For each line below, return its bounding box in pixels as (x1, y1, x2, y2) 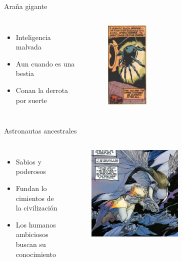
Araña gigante (4, 1, 47, 11)
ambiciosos (15, 229, 48, 239)
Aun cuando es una (15, 58, 75, 68)
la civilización (15, 202, 57, 213)
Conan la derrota (15, 84, 68, 95)
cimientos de (15, 192, 54, 203)
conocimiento (15, 248, 56, 259)
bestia (15, 68, 34, 78)
